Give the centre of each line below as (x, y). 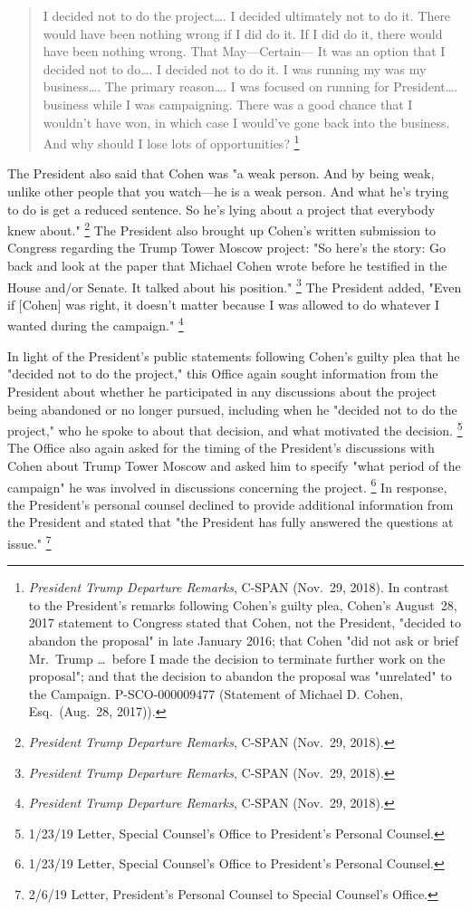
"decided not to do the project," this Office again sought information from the (223, 374)
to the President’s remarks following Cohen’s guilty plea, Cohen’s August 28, (243, 604)
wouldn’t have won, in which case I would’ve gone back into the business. (246, 122)
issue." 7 (29, 541)
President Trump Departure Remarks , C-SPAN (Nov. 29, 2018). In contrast (239, 587)
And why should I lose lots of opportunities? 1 (171, 142)
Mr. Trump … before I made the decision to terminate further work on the (237, 658)
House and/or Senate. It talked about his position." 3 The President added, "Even (235, 285)
